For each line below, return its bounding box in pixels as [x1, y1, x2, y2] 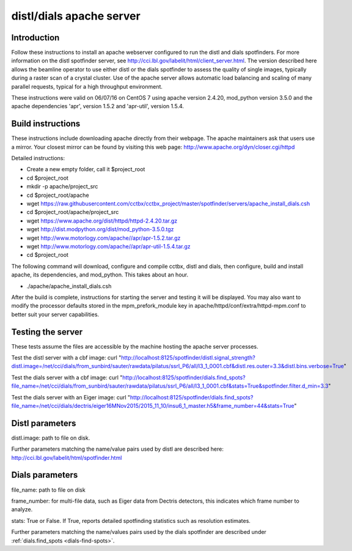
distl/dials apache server [11, 9, 141, 23]
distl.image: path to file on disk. [11, 434, 90, 442]
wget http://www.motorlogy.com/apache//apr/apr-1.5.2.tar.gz [26, 234, 181, 242]
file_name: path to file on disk [11, 486, 86, 494]
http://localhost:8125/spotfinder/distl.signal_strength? [121, 354, 256, 361]
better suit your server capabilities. [11, 311, 100, 318]
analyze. [11, 506, 33, 513]
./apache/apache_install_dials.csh [26, 282, 112, 290]
